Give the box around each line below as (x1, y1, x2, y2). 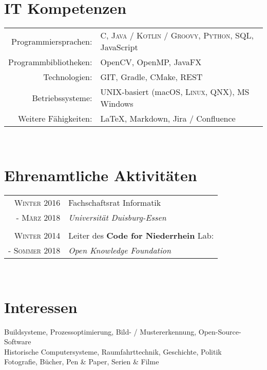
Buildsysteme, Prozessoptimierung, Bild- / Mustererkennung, (4, 326, 197, 337)
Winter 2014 (14, 229, 61, 241)
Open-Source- (198, 326, 241, 337)
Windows (100, 98, 133, 110)
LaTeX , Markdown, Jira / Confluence (100, 112, 236, 125)
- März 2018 (16, 211, 61, 223)
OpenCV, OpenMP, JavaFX (100, 56, 202, 68)
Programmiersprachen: (11, 35, 92, 47)
